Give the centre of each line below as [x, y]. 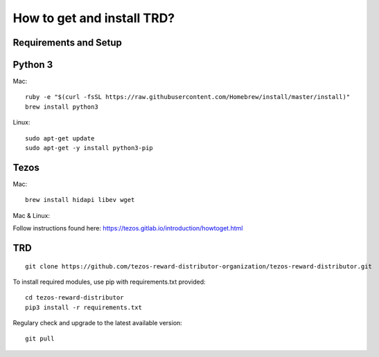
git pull [40, 339]
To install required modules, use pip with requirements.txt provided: [109, 282]
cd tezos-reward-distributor [74, 298]
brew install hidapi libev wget [80, 200]
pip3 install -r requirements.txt [83, 307]
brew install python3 [62, 107]
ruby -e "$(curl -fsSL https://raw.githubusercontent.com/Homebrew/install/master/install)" [188, 97]
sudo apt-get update [60, 138]
